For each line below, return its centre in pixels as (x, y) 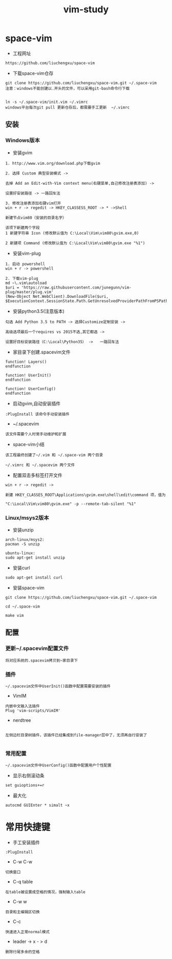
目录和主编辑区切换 (23, 912)
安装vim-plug (27, 253)
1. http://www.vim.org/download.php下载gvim (53, 163)
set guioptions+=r (25, 786)
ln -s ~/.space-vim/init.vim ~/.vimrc (47, 102)
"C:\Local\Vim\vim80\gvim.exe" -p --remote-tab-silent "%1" (71, 504)
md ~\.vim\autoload (26, 283)
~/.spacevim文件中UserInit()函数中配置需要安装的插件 (58, 686)
